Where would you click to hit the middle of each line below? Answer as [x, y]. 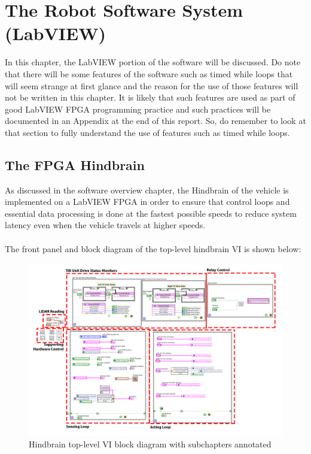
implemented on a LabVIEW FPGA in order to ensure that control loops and [147, 202]
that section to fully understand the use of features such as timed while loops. [147, 132]
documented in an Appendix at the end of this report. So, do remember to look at [155, 121]
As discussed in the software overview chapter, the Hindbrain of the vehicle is [147, 190]
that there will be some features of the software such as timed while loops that [149, 73]
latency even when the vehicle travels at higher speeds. [105, 225]
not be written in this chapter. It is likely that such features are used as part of [150, 97]
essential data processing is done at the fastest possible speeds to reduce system [151, 213]
